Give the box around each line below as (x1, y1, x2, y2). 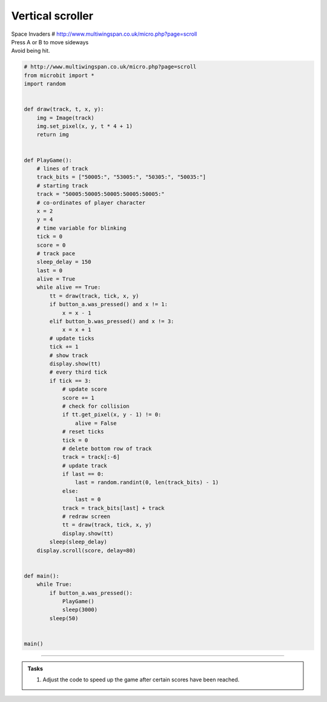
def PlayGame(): (24, 156, 73, 164)
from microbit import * (24, 72, 95, 79)
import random (24, 81, 66, 87)
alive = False (74, 420, 117, 427)
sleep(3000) (62, 606, 98, 613)
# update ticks (49, 335, 95, 342)
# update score (62, 386, 107, 393)
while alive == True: (36, 284, 101, 291)
